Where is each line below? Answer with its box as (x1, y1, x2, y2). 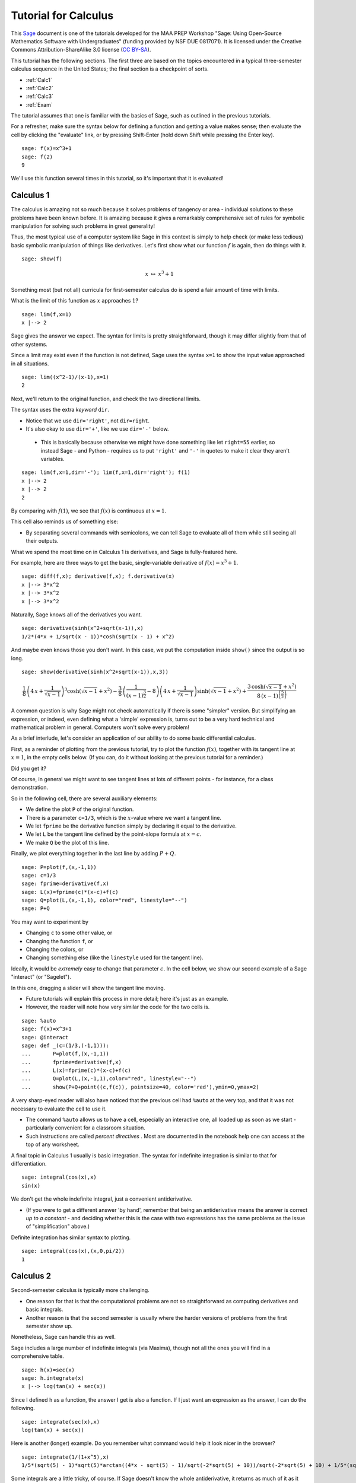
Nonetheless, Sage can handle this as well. (11, 1334, 116, 1341)
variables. (40, 456, 65, 463)
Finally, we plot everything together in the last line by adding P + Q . (11, 850, 176, 857)
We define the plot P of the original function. (26, 806, 134, 813)
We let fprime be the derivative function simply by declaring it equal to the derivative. (26, 822, 237, 829)
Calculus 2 (11, 1271, 52, 1281)
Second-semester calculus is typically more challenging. (11, 1287, 150, 1294)
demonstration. (11, 784, 49, 791)
